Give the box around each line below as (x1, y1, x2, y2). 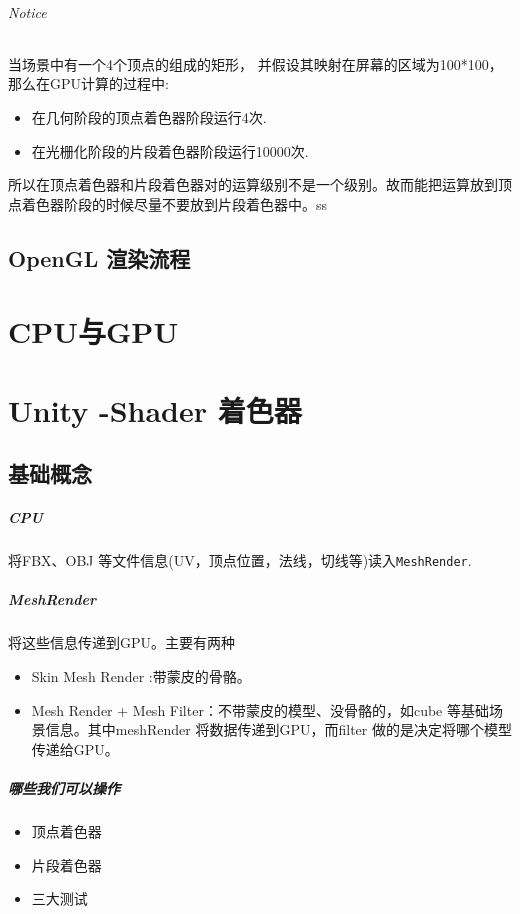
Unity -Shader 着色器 (8, 389, 302, 430)
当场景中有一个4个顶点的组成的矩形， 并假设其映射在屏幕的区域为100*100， (8, 53, 503, 74)
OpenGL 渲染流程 (8, 242, 191, 273)
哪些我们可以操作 (8, 778, 120, 799)
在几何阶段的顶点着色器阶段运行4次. (31, 106, 267, 127)
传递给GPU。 (31, 738, 119, 759)
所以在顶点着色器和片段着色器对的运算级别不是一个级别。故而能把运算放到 (8, 174, 498, 195)
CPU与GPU (8, 311, 179, 352)
